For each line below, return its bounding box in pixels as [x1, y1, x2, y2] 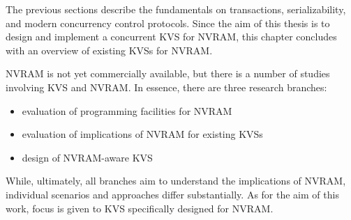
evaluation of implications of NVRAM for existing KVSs [22, 127, 263, 141]
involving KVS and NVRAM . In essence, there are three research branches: [6, 79, 327, 94]
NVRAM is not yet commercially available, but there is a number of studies [6, 66, 330, 81]
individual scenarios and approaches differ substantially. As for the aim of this [6, 187, 339, 201]
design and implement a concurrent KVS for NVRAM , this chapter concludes [6, 29, 337, 44]
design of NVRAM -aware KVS [22, 150, 153, 164]
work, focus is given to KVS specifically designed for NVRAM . [6, 201, 274, 215]
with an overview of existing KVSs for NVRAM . [6, 42, 213, 57]
